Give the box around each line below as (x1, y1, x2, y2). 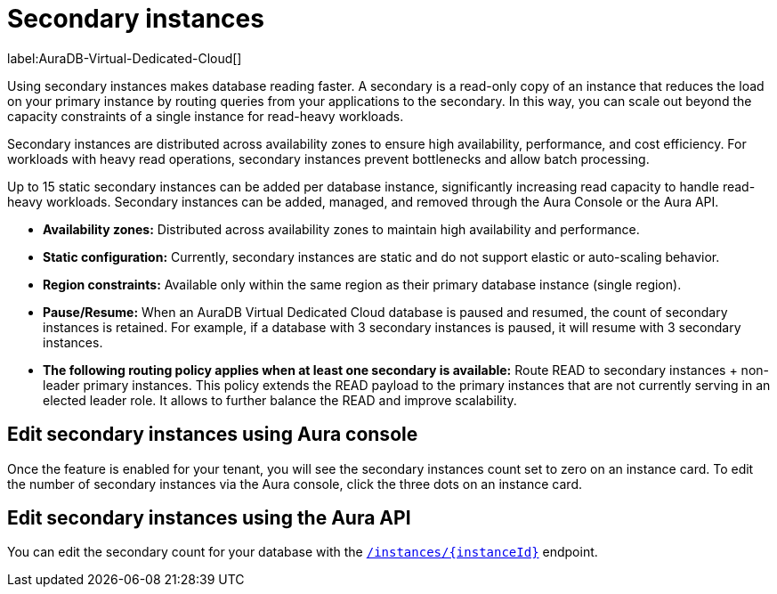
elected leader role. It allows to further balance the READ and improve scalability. (43, 392, 517, 408)
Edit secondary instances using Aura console (7, 423, 418, 446)
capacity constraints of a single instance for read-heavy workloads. (7, 108, 404, 124)
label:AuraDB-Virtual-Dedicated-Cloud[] (7, 50, 242, 66)
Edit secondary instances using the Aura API (7, 507, 411, 530)
